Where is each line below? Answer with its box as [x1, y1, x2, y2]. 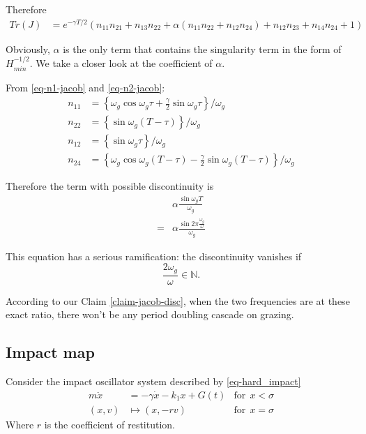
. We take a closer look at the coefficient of [29, 56, 213, 70]
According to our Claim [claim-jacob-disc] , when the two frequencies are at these [6, 293, 350, 308]
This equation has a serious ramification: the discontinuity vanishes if [6, 248, 302, 263]
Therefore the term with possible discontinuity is [6, 179, 214, 193]
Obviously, [6, 41, 50, 56]
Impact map [6, 341, 95, 363]
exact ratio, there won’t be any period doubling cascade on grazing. [6, 307, 294, 322]
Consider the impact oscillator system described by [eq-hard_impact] [6, 373, 301, 388]
